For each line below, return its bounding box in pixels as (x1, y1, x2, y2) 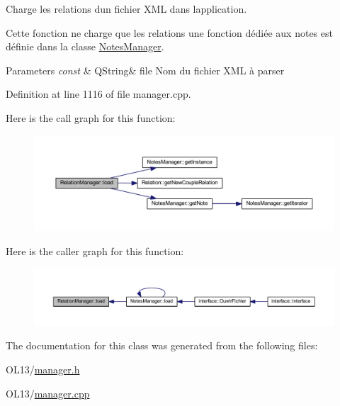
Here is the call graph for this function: (6, 110, 176, 125)
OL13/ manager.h (6, 361, 80, 376)
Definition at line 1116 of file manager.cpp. (6, 86, 191, 101)
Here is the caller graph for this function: (6, 243, 184, 258)
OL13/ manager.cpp (6, 385, 90, 400)
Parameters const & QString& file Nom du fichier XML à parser (6, 62, 285, 77)
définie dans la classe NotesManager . (6, 39, 164, 54)
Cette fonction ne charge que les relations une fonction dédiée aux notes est (6, 25, 333, 40)
